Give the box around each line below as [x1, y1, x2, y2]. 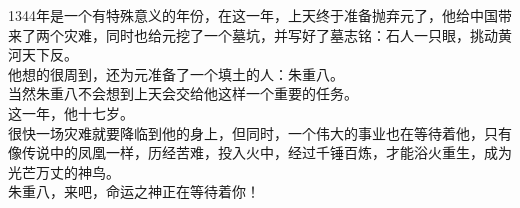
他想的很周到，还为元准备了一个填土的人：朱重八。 [8, 63, 344, 84]
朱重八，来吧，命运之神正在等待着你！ [8, 181, 260, 202]
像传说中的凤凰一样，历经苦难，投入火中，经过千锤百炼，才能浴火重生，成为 [8, 142, 512, 163]
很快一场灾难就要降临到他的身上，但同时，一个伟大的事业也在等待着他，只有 [8, 122, 512, 143]
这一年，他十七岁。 [8, 102, 134, 123]
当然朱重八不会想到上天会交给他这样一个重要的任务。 [8, 83, 358, 104]
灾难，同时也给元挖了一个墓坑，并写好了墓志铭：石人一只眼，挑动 [63, 24, 498, 45]
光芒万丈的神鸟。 [8, 161, 120, 182]
